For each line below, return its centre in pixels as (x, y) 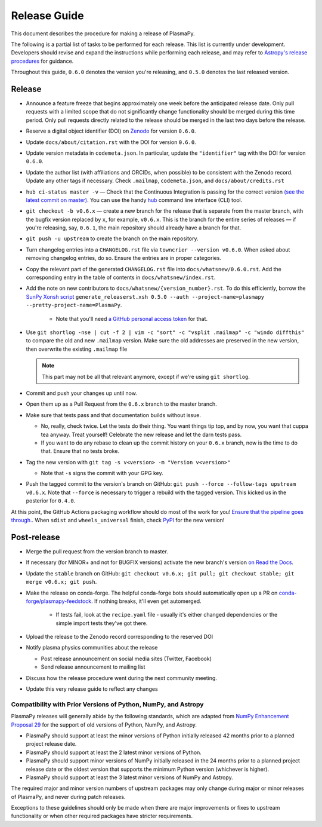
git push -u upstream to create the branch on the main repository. (112, 238)
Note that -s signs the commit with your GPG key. (102, 473)
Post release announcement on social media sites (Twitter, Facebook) (126, 658)
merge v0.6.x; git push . (61, 582)
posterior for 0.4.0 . (51, 501)
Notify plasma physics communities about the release (92, 648)
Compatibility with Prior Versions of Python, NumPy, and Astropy (107, 704)
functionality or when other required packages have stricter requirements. (102, 816)
